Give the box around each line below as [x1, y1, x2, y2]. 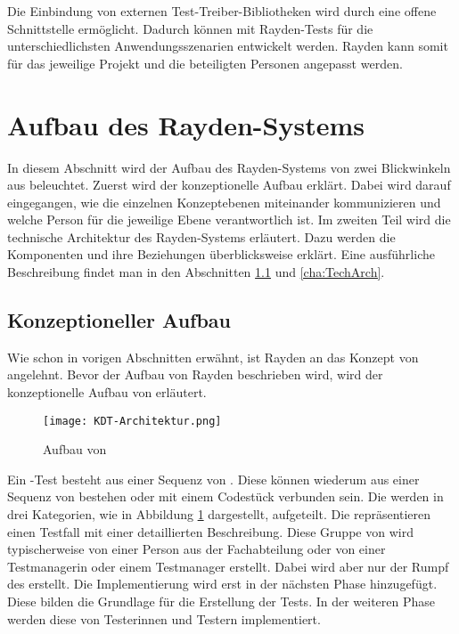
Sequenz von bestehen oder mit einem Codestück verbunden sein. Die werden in [7, 487, 444, 506]
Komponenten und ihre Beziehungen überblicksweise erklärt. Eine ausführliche [7, 245, 435, 264]
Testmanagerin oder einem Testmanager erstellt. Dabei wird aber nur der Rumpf [7, 557, 449, 575]
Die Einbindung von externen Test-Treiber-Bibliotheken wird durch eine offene [7, 2, 437, 20]
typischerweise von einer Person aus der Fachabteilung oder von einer [7, 540, 386, 558]
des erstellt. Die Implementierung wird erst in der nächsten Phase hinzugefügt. [7, 574, 438, 593]
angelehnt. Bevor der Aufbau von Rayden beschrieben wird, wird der [7, 365, 383, 384]
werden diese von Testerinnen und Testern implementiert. [7, 609, 321, 628]
